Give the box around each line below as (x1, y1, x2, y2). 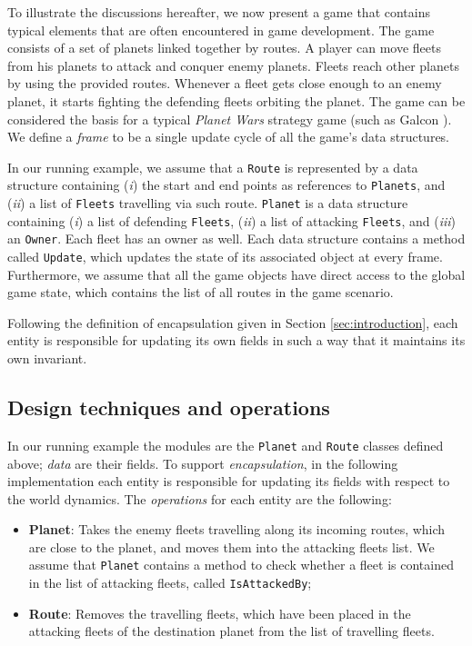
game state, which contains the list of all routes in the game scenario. (7, 283, 394, 302)
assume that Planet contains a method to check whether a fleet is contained (28, 555, 454, 574)
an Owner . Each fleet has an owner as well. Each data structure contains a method (7, 229, 466, 248)
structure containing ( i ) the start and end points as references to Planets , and (7, 175, 446, 194)
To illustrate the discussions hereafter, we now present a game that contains (7, 3, 430, 21)
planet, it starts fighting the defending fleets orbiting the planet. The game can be (7, 91, 466, 110)
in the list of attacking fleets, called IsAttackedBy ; (28, 573, 312, 592)
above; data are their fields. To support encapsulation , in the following (7, 453, 398, 472)
